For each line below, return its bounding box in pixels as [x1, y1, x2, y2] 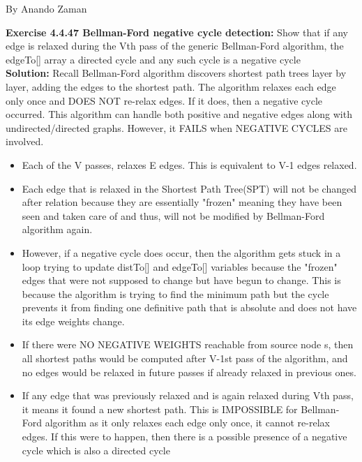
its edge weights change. [22, 313, 125, 328]
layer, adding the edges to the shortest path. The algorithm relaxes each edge [6, 79, 336, 94]
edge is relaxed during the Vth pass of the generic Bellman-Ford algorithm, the [6, 38, 344, 53]
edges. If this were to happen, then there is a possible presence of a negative [22, 429, 347, 444]
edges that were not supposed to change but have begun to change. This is [22, 273, 341, 288]
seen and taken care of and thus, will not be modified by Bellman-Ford [22, 208, 325, 223]
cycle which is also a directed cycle [22, 442, 170, 457]
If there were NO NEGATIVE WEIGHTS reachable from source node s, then [22, 337, 354, 352]
